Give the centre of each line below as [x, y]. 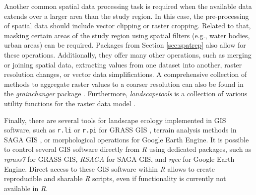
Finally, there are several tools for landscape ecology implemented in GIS [115, 120]
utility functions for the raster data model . [70, 103]
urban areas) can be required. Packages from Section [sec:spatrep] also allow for [125, 45]
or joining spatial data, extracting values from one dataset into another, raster [123, 64]
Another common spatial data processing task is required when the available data [128, 6]
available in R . [26, 188]
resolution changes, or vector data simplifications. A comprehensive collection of [126, 74]
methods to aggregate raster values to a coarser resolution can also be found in [124, 84]
